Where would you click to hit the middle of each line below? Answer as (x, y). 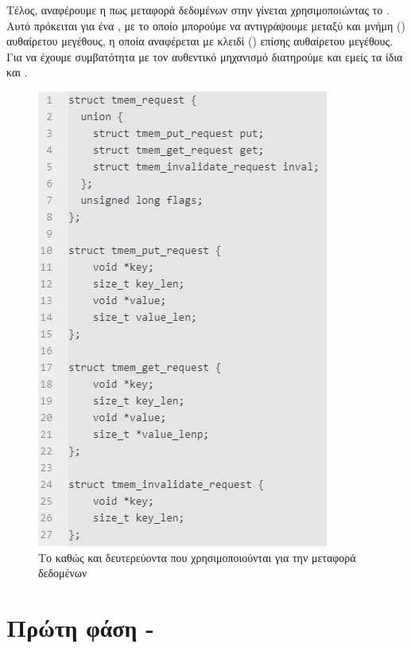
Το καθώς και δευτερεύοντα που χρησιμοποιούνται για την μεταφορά (197, 557)
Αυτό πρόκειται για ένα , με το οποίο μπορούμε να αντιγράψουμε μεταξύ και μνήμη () (206, 25)
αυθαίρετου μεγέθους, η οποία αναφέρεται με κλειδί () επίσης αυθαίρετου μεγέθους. (200, 41)
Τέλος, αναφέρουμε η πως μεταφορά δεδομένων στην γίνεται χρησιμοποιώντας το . (198, 10)
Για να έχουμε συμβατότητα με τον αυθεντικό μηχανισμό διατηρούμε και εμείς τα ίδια (205, 56)
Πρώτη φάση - (80, 627)
